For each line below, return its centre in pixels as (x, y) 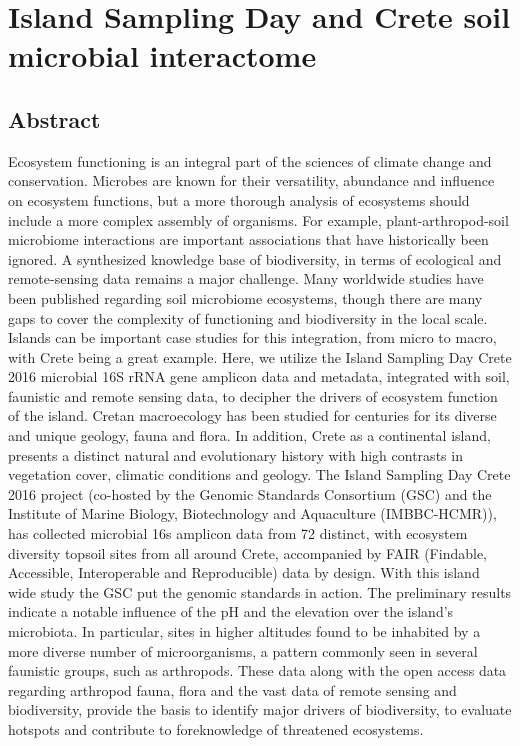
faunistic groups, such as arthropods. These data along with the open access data (257, 670)
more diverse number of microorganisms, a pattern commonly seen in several (243, 650)
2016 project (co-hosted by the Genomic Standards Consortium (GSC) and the (250, 493)
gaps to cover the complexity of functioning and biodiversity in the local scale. (248, 317)
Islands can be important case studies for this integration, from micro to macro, (252, 337)
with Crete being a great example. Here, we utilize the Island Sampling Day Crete (260, 356)
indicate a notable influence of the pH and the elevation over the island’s (231, 611)
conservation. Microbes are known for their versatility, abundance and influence (251, 180)
